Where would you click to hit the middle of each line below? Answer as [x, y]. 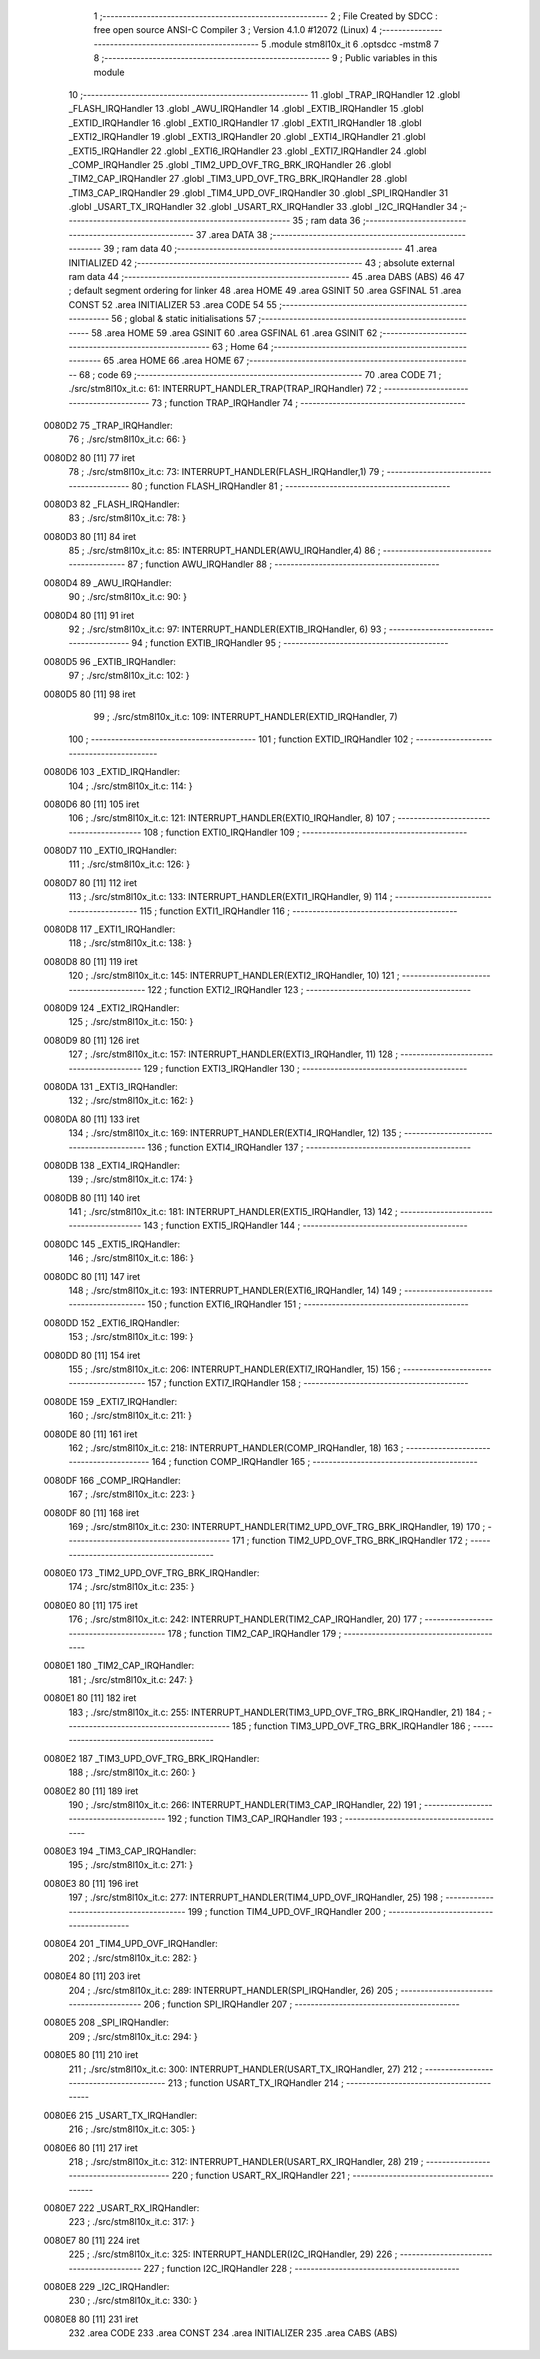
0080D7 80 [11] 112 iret [90, 882]
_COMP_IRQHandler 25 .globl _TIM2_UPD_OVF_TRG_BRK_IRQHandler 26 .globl [230, 164]
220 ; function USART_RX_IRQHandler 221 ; [261, 2176]
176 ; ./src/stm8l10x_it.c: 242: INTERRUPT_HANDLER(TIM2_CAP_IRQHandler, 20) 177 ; [245, 1619]
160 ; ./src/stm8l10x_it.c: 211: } [130, 1416]
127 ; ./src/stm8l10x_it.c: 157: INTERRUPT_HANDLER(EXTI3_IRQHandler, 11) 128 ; [233, 1054]
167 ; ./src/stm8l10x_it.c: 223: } [131, 1494]
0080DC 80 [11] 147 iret [92, 1276]
